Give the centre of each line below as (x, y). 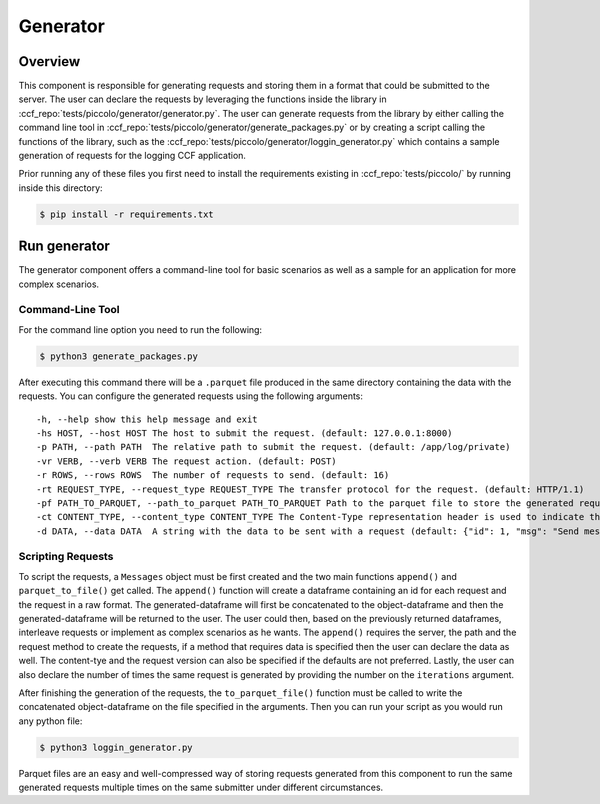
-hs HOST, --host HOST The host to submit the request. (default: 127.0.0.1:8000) (244, 433)
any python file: (50, 721)
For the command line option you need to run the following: (140, 329)
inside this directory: (61, 187)
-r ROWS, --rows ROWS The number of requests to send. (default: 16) (213, 475)
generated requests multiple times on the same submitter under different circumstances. (201, 787)
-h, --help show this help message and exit (147, 419)
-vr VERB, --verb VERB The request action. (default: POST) (186, 461)
